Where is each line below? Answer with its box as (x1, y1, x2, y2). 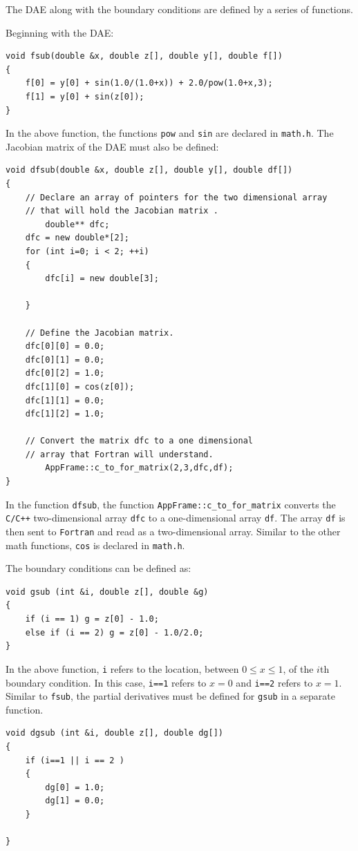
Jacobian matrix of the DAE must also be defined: (6, 139, 219, 153)
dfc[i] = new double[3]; (45, 274, 159, 284)
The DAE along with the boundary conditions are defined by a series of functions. (6, 2, 353, 16)
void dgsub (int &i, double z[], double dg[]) (6, 728, 223, 738)
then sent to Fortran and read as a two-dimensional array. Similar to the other (6, 524, 341, 538)
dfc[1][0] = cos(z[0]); (25, 381, 135, 392)
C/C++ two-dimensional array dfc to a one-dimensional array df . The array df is (6, 510, 346, 525)
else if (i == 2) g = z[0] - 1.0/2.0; (25, 627, 204, 638)
